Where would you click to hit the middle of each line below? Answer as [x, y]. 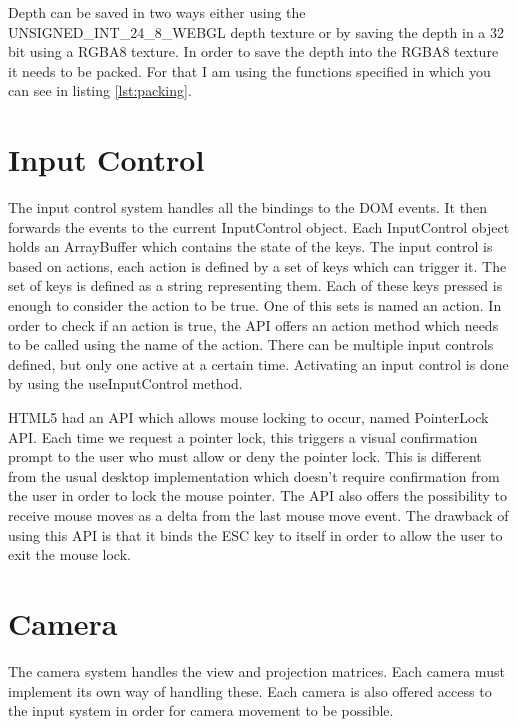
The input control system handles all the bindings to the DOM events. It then [247, 207]
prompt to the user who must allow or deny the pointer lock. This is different [245, 456]
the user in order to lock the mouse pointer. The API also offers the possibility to [257, 495]
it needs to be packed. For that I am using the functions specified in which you [249, 70]
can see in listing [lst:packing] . [100, 90]
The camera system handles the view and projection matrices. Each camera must [256, 670]
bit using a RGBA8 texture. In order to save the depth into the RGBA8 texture [253, 51]
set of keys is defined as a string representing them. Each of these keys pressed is [255, 285]
